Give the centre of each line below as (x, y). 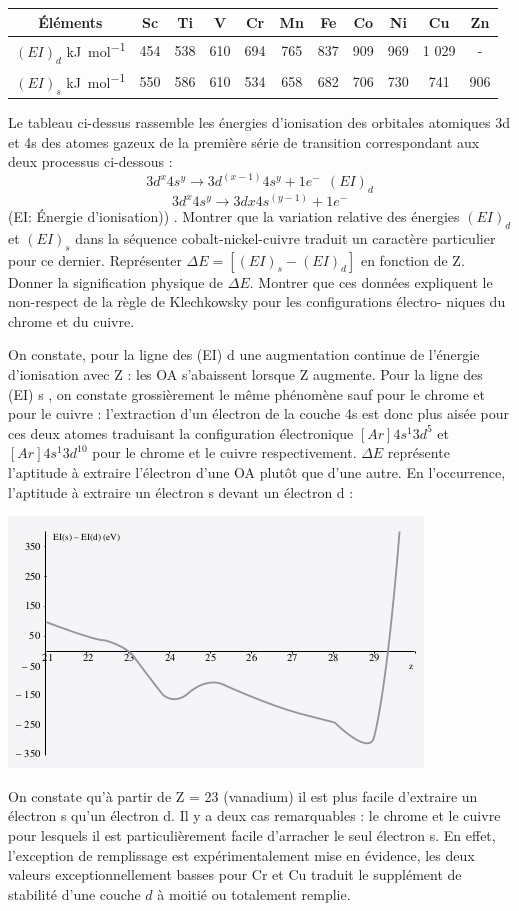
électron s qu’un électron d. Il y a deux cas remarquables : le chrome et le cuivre (254, 815)
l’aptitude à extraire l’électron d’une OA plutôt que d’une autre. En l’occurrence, (257, 471)
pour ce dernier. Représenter (95, 259)
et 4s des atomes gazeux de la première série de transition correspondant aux (244, 141)
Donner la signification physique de (116, 281)
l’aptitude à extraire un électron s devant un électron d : (181, 491)
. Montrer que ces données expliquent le (371, 281)
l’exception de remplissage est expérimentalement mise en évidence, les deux (241, 854)
